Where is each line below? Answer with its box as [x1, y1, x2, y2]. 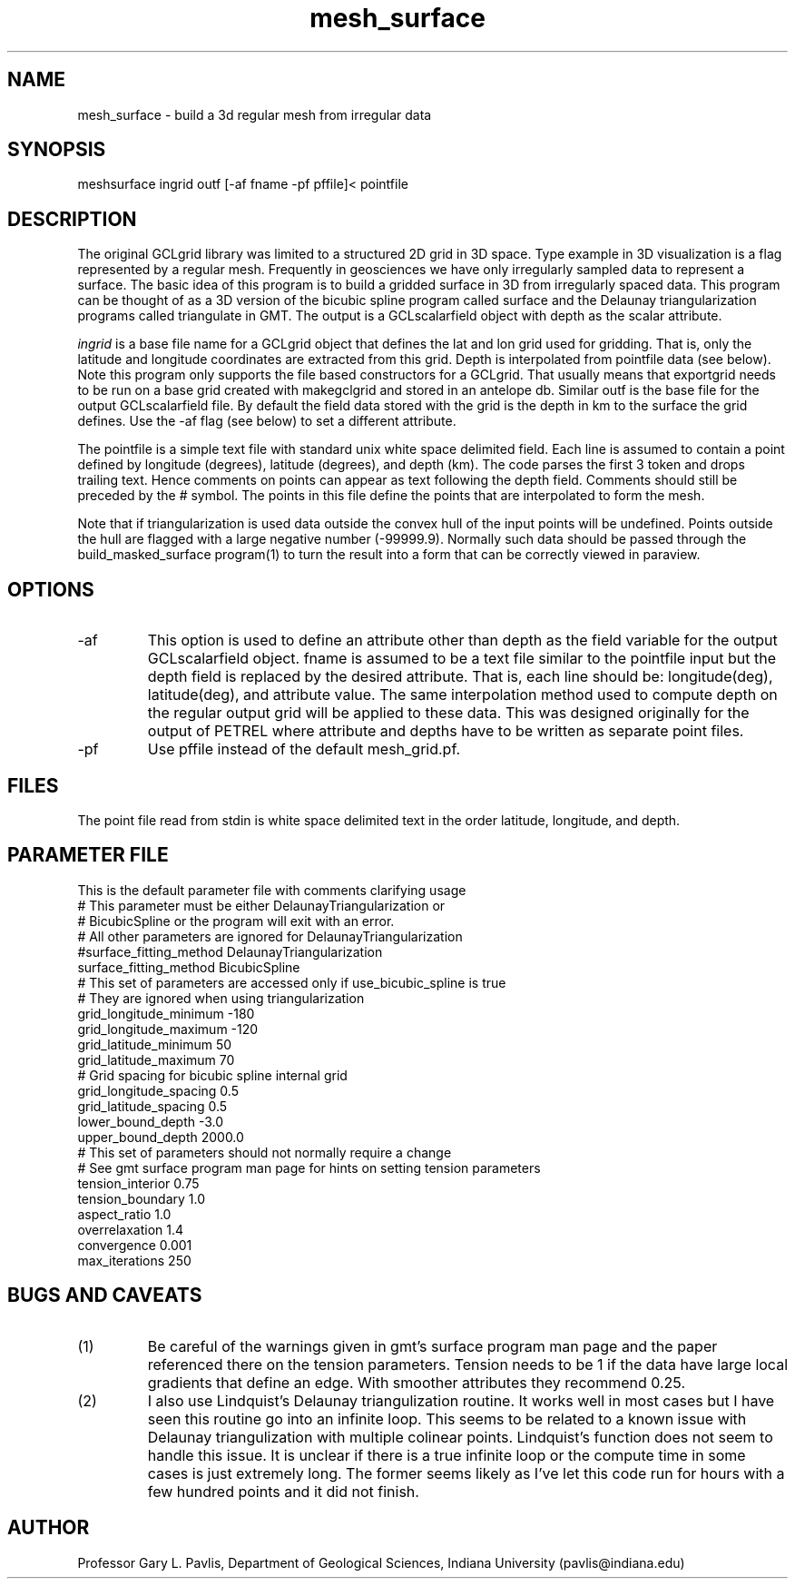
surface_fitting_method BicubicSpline [77, 959, 300, 975]
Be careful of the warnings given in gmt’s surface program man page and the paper [147, 1336, 718, 1355]
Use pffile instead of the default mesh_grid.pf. [147, 740, 461, 759]
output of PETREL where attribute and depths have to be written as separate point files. [147, 722, 744, 741]
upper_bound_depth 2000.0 [77, 1128, 244, 1145]
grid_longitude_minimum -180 [77, 1005, 255, 1021]
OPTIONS [7, 577, 94, 601]
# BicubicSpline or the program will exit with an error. [77, 912, 395, 929]
